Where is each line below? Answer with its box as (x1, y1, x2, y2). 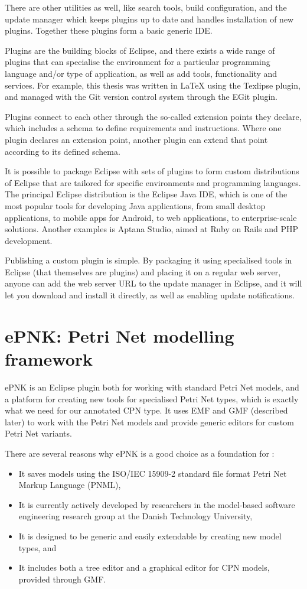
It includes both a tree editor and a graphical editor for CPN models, (18, 561, 270, 574)
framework (5, 347, 93, 371)
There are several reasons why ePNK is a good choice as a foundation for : (5, 447, 275, 459)
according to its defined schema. (5, 145, 120, 157)
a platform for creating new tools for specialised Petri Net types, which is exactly (5, 392, 299, 405)
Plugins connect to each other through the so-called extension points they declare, (5, 110, 302, 122)
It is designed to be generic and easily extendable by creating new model (18, 529, 282, 542)
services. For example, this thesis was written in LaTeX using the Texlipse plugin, (5, 79, 301, 91)
